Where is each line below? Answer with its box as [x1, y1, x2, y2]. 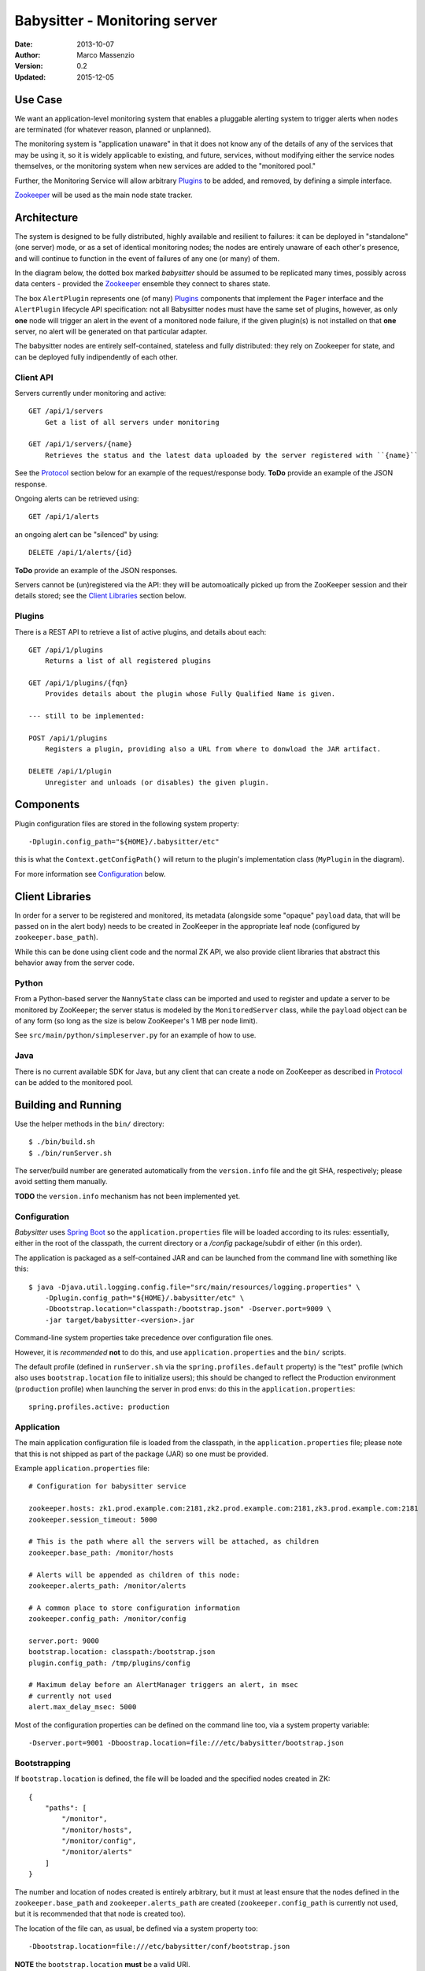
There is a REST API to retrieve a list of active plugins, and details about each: [14, 627, 267, 636]
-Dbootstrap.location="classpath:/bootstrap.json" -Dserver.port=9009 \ [44, 1305, 332, 1313]
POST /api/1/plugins [28, 734, 108, 743]
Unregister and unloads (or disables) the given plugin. [44, 777, 269, 787]
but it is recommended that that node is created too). [14, 1909, 186, 1919]
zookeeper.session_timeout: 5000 [28, 1515, 157, 1524]
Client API [14, 371, 54, 382]
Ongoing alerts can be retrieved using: [14, 494, 139, 504]
